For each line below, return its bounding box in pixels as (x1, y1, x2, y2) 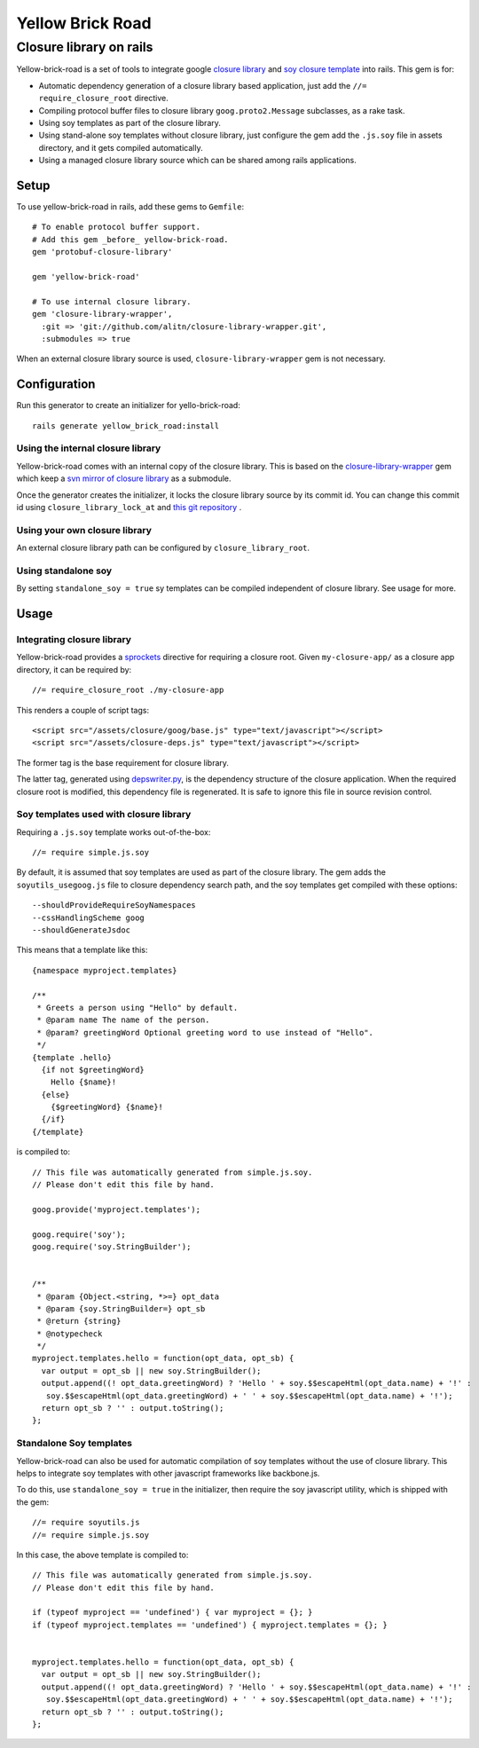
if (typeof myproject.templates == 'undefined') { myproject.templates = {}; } (32, 1619, 388, 1630)
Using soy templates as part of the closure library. (38, 117, 222, 128)
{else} (41, 1090, 70, 1099)
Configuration (16, 377, 96, 392)
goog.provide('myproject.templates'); (32, 1204, 201, 1215)
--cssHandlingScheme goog (32, 912, 145, 923)
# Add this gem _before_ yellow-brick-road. (32, 234, 230, 244)
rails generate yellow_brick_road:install (32, 421, 220, 430)
